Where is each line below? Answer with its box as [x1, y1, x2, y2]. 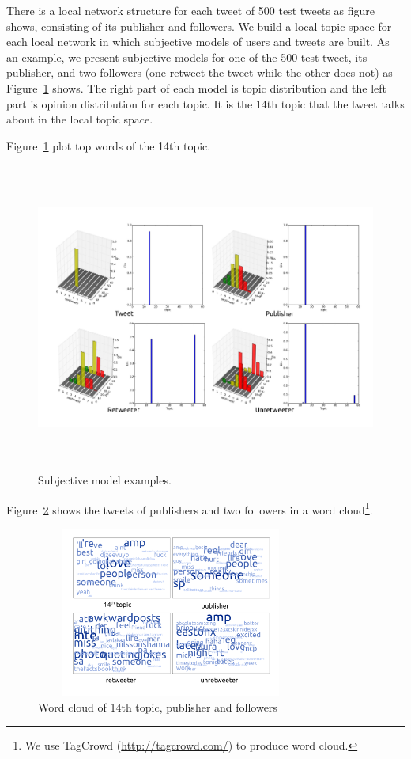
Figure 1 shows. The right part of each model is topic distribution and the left [6, 79, 386, 96]
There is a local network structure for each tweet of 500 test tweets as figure [6, 2, 375, 18]
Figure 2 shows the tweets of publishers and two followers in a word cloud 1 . [6, 499, 373, 518]
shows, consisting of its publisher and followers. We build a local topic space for [6, 17, 392, 34]
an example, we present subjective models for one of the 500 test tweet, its [6, 48, 368, 65]
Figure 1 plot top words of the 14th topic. [6, 137, 211, 154]
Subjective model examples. [38, 471, 172, 488]
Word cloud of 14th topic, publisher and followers [38, 698, 277, 715]
